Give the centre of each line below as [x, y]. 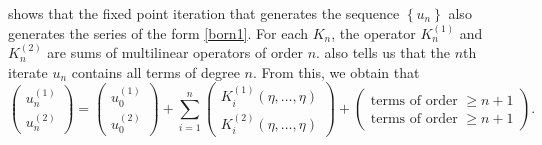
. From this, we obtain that [336, 71]
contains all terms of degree [155, 71]
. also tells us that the [383, 52]
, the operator [373, 32]
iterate [28, 71]
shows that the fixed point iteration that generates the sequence [204, 13]
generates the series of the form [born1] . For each [158, 32]
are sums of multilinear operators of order [175, 52]
